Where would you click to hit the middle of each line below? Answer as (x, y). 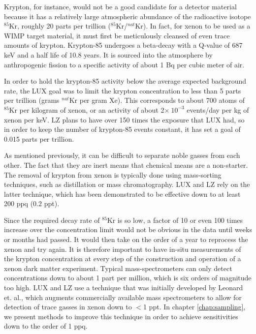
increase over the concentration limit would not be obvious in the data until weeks (128, 229)
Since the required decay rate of (52, 220)
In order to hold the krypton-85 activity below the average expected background (125, 81)
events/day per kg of (218, 109)
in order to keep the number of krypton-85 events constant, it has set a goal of (122, 129)
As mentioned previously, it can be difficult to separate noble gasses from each (122, 155)
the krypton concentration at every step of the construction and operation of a (123, 258)
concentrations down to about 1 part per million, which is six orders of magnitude (128, 278)
